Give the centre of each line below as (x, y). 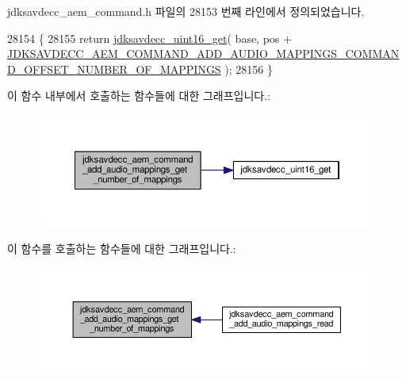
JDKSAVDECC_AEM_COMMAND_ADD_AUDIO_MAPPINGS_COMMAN (203, 54)
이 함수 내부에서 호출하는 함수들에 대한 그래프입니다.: (139, 96)
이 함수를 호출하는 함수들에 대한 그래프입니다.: (122, 248)
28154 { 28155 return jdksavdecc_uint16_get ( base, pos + (149, 38)
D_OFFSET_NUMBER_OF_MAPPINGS (114, 69)
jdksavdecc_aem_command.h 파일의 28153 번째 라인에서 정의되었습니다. (186, 11)
